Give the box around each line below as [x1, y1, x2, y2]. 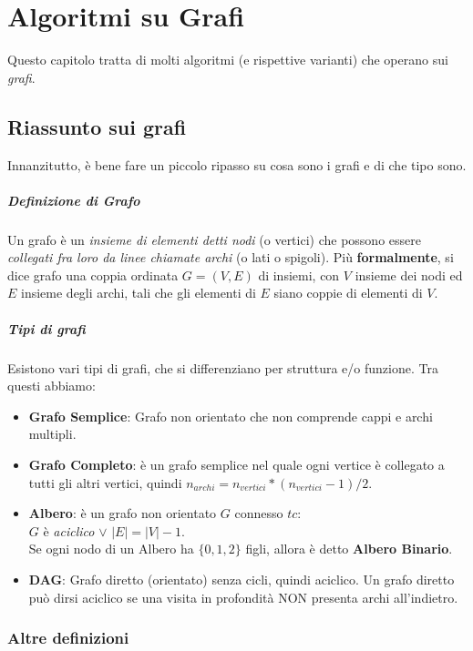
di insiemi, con [258, 265, 340, 284]
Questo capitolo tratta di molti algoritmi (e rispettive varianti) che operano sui [7, 50, 448, 69]
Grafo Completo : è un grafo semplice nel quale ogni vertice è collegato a [28, 454, 445, 473]
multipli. [28, 424, 77, 443]
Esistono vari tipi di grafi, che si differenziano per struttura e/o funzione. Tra [7, 358, 438, 377]
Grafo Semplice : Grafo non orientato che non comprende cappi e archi [28, 406, 433, 425]
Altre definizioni [7, 626, 129, 649]
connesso [234, 504, 283, 523]
